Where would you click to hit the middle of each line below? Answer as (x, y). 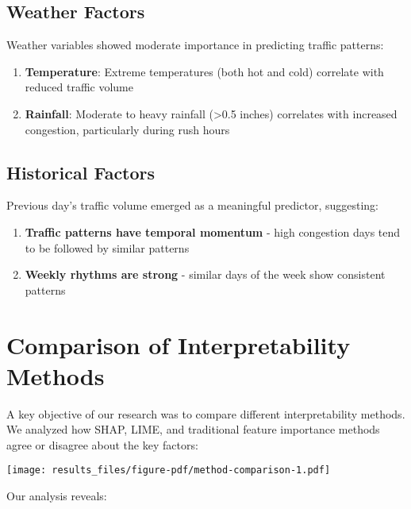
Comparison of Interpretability (179, 344)
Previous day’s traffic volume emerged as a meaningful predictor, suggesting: (192, 205)
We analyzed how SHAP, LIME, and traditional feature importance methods (193, 429)
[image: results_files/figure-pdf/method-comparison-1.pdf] (169, 470)
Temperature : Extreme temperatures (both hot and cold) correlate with (204, 71)
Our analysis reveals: (57, 496)
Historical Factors (81, 172)
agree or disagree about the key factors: (102, 444)
